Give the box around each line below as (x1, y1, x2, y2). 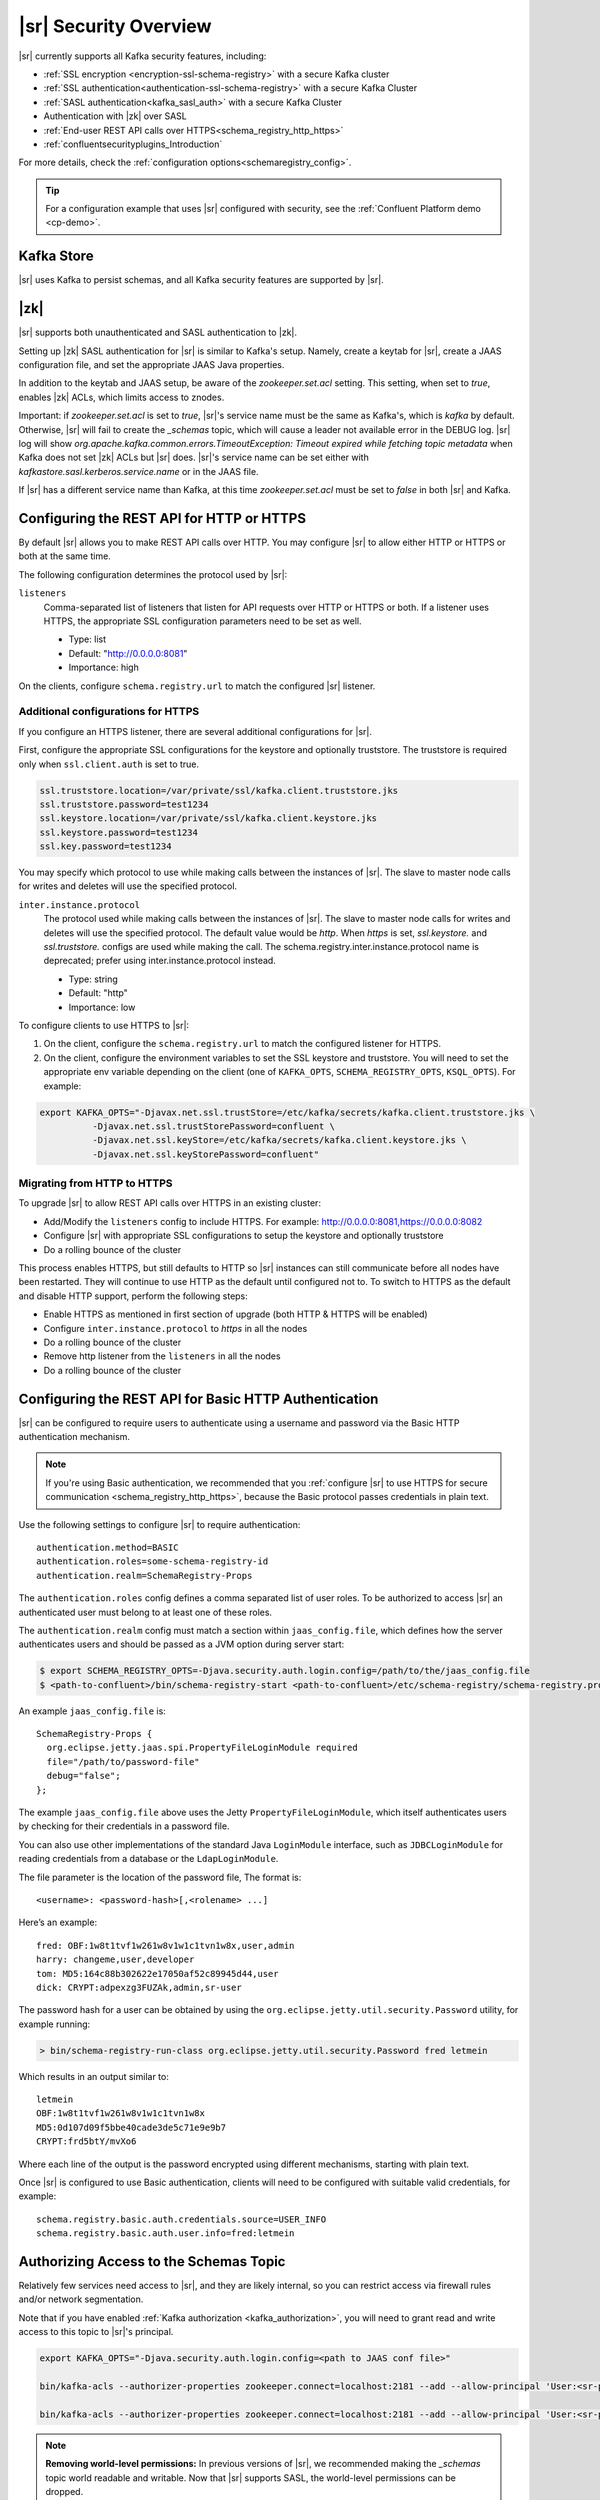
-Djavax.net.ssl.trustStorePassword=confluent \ (91, 1120, 335, 1132)
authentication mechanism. (18, 1431, 130, 1442)
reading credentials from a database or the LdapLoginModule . (18, 1853, 279, 1865)
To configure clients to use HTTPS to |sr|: (18, 1019, 190, 1031)
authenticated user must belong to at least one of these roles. (18, 1606, 273, 1618)
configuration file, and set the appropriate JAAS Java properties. (18, 359, 285, 371)
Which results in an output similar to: (18, 2070, 169, 2082)
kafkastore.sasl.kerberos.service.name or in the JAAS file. (18, 465, 259, 477)
